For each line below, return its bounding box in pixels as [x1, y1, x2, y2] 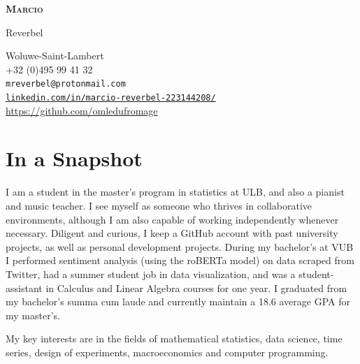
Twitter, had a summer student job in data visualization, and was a [6, 266, 296, 281]
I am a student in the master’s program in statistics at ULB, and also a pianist [6, 184, 345, 199]
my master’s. [6, 307, 60, 322]
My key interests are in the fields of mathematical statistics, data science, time [6, 331, 343, 346]
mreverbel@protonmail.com [6, 79, 126, 89]
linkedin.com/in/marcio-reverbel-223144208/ [6, 93, 216, 103]
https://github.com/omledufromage [6, 103, 158, 117]
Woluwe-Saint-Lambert [6, 48, 104, 63]
